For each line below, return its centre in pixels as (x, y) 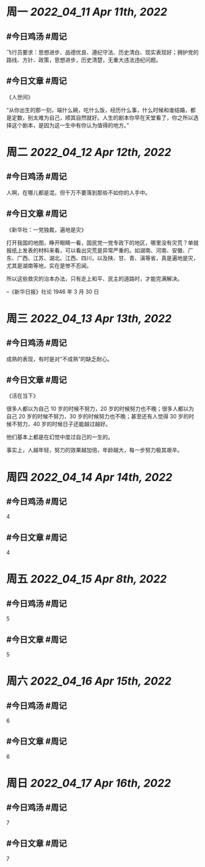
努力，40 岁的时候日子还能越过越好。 (64, 424)
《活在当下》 (22, 396)
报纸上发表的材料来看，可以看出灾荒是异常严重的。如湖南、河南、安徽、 (97, 250)
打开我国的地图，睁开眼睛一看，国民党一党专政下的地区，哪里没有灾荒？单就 (103, 242)
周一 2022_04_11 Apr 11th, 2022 (87, 12)
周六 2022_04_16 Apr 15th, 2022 (89, 681)
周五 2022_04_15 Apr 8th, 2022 (87, 579)
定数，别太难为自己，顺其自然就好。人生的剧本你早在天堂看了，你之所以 (102, 117)
